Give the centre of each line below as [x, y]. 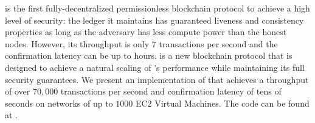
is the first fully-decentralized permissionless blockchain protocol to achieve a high [157, 8]
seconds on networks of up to [59, 103]
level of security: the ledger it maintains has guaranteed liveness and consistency [154, 20]
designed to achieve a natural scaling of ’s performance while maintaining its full [155, 67]
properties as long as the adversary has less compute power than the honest [146, 32]
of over [18, 91]
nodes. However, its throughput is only [77, 43]
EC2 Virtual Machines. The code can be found [222, 103]
